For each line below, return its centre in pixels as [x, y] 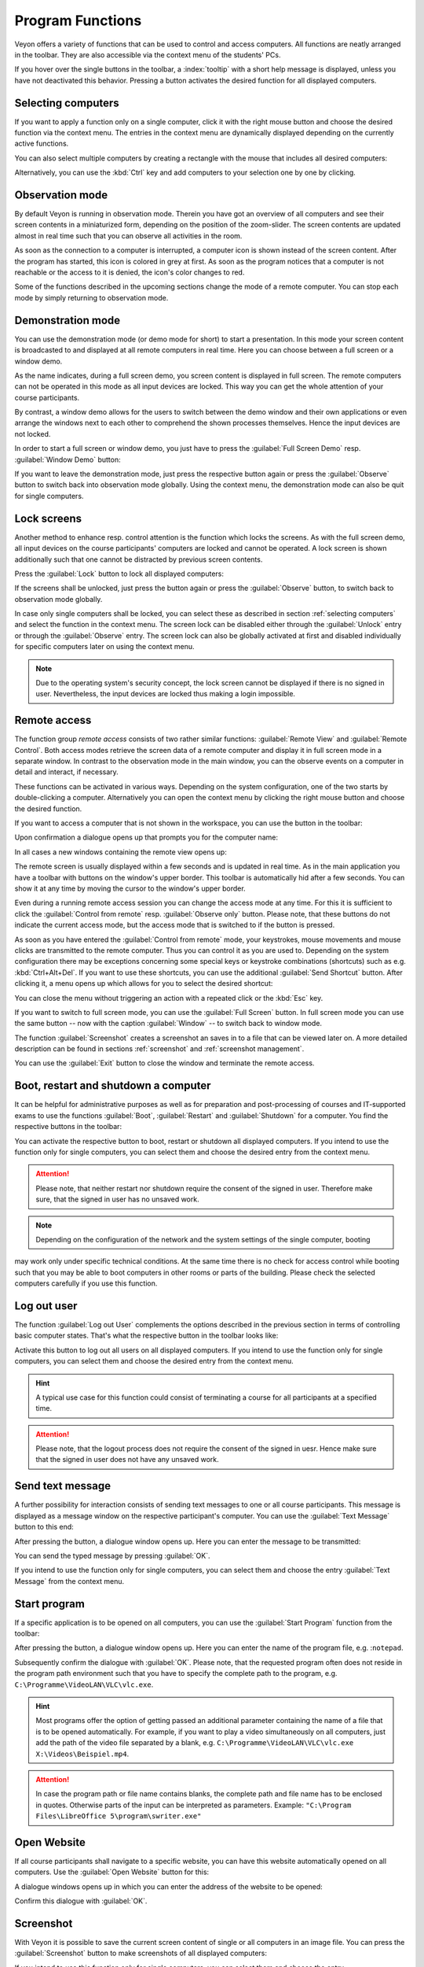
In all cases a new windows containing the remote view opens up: [121, 852]
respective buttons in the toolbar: [68, 1127]
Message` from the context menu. [69, 1581]
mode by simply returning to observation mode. [91, 297]
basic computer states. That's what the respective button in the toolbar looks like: [146, 1336]
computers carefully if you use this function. [86, 1283]
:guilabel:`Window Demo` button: [68, 459]
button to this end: [44, 1527]
